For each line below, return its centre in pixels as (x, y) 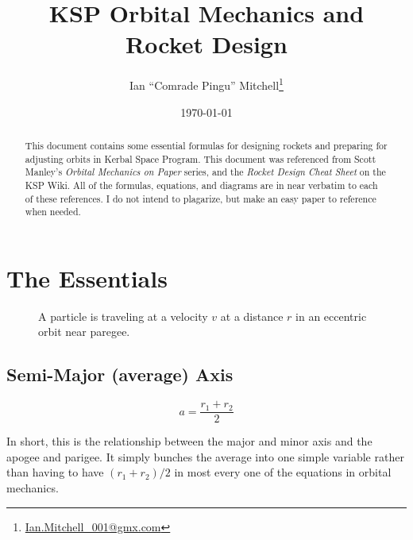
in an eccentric (331, 316)
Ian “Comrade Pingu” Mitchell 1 (206, 84)
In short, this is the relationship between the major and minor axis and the (189, 441)
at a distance (252, 316)
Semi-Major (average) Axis (120, 374)
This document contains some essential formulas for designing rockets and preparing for (206, 145)
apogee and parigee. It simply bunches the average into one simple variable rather (205, 456)
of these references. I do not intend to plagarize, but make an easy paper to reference (201, 198)
